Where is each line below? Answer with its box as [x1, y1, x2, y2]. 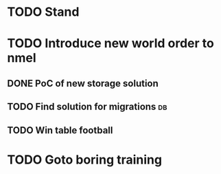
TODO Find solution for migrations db [7, 101, 167, 113]
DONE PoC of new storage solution [7, 77, 159, 89]
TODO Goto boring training [7, 152, 163, 167]
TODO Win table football [7, 124, 113, 136]
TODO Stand [7, 4, 80, 20]
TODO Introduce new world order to [7, 36, 214, 52]
